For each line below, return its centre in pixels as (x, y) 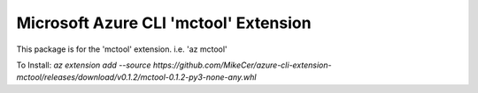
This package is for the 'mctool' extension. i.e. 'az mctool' (122, 49)
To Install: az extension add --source (84, 65)
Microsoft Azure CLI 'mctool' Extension (164, 23)
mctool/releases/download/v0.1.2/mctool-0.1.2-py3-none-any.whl (136, 77)
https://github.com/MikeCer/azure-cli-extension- (242, 65)
